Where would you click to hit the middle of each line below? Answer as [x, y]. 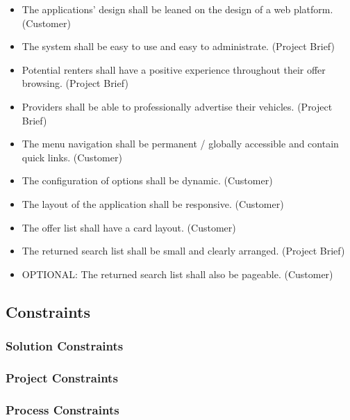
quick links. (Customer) [72, 157]
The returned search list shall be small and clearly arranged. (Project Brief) [183, 251]
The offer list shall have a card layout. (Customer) [129, 227]
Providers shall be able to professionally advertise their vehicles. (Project [177, 106]
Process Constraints [62, 409]
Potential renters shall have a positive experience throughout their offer [174, 69]
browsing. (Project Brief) [75, 83]
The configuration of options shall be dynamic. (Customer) [147, 180]
